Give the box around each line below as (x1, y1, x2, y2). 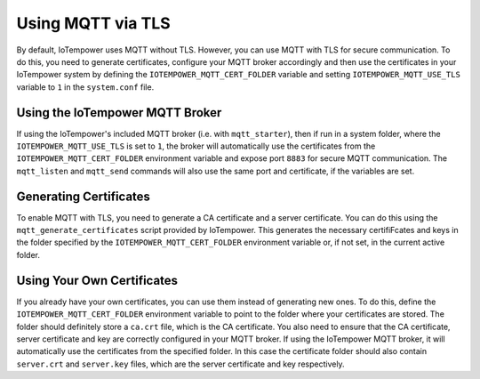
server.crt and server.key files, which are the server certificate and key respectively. (16, 359, 346, 369)
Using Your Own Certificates (16, 272, 178, 288)
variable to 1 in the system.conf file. (16, 81, 155, 93)
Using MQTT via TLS (16, 13, 171, 33)
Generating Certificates (16, 189, 151, 204)
